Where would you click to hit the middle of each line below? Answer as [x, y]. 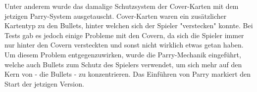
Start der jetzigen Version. [44, 83]
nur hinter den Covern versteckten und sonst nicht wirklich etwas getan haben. [124, 45]
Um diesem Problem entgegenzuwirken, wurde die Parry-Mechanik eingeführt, [123, 54]
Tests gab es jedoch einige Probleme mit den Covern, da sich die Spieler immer [124, 35]
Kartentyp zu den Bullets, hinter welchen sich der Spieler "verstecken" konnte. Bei [129, 25]
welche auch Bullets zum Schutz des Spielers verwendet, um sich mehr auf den [123, 64]
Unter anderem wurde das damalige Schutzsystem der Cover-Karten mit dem [122, 6]
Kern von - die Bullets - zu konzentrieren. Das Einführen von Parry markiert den [128, 74]
